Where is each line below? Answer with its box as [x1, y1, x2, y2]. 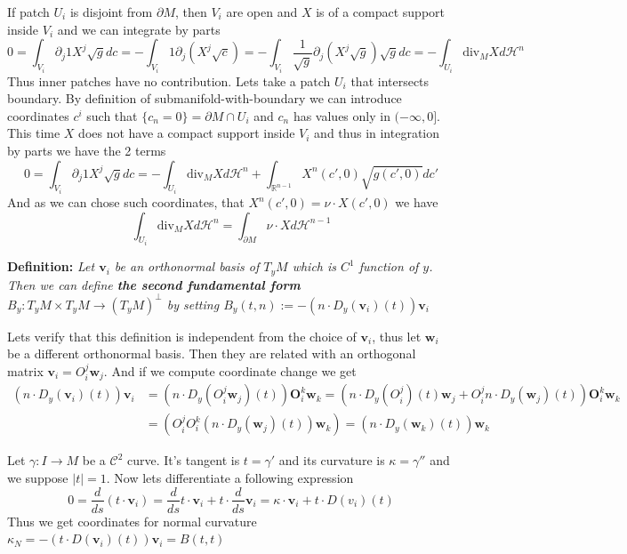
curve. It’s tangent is [126, 451, 240, 470]
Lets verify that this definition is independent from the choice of [7, 326, 357, 345]
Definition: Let [7, 257, 95, 276]
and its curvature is [278, 451, 385, 470]
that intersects [350, 71, 430, 90]
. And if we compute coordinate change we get [103, 361, 357, 380]
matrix [7, 361, 44, 380]
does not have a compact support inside [78, 124, 295, 142]
